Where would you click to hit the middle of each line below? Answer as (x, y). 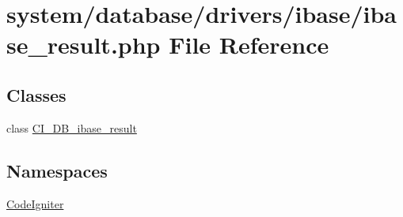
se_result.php (84, 45)
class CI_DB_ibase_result (72, 127)
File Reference (249, 45)
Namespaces (57, 170)
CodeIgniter (35, 203)
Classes (36, 94)
